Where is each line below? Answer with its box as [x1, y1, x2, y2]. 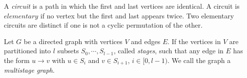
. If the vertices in [167, 36, 221, 46]
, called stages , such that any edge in [113, 46, 224, 56]
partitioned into [4, 46, 51, 56]
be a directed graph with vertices [23, 36, 123, 46]
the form [4, 55, 30, 65]
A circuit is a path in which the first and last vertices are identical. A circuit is [4, 1, 240, 11]
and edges [131, 36, 161, 46]
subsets [57, 46, 79, 56]
